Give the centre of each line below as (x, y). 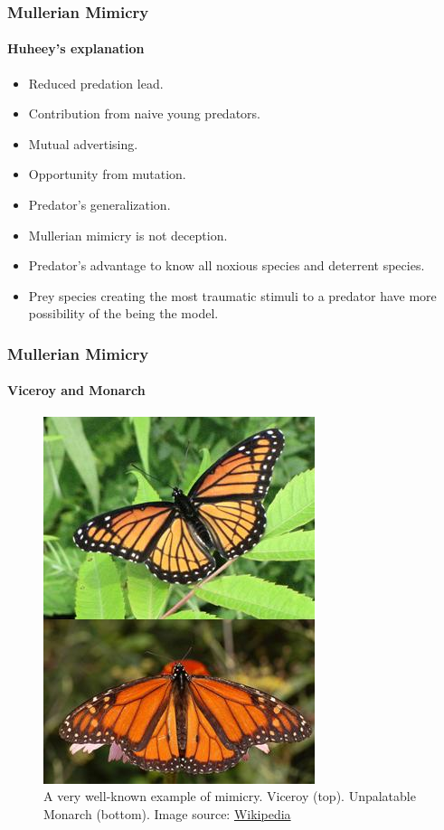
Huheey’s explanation (76, 48)
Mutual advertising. (83, 143)
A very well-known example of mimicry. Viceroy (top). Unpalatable (230, 796)
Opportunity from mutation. (107, 174)
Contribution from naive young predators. (144, 113)
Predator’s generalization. (99, 205)
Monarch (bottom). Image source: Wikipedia (167, 813)
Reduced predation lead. (96, 83)
